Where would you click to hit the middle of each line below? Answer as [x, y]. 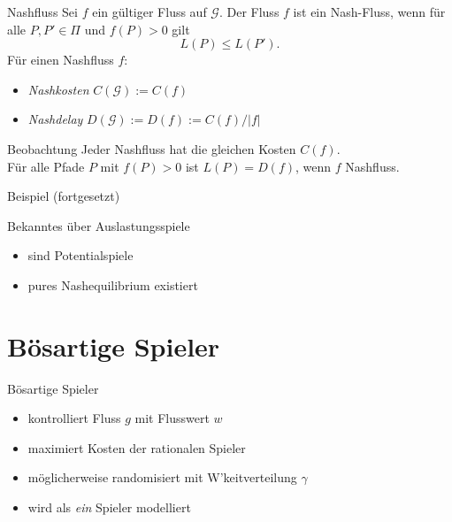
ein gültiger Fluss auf [149, 12]
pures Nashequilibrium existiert [113, 284]
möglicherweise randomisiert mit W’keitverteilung [162, 477]
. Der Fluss [249, 12]
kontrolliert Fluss [74, 418]
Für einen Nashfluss [61, 60]
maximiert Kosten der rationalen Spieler [137, 447]
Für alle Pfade [46, 166]
